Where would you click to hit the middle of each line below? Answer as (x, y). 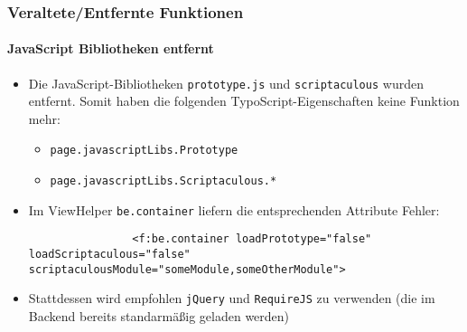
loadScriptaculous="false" (109, 255)
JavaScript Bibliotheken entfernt (111, 48)
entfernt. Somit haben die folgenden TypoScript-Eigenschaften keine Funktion (244, 101)
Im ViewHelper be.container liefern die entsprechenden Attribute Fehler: (234, 209)
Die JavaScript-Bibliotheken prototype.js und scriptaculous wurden (226, 83)
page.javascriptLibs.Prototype (144, 151)
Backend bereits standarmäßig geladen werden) (159, 316)
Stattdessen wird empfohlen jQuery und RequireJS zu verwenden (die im (232, 298)
